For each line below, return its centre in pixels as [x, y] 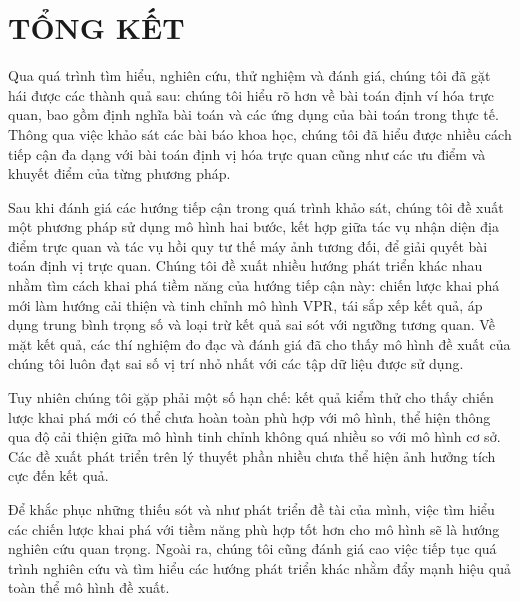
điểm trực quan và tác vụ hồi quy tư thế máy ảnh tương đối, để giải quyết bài [248, 245]
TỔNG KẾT [96, 27]
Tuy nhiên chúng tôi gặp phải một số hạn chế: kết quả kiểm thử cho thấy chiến [251, 397]
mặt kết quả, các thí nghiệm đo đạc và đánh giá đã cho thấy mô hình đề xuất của [259, 343]
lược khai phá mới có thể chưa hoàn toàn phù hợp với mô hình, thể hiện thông [249, 416]
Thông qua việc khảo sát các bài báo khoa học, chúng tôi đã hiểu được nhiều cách [260, 133]
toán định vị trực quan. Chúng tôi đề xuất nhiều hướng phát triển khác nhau [245, 265]
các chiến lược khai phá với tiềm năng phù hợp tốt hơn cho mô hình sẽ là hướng [254, 528]
